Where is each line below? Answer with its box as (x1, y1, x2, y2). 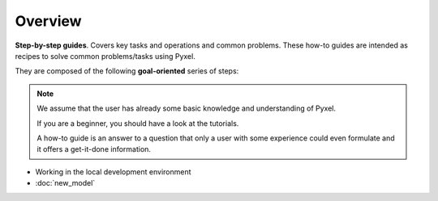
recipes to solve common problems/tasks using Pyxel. (15, 51, 196, 61)
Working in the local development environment (35, 166, 191, 177)
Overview (15, 12, 82, 30)
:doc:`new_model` (35, 178, 96, 188)
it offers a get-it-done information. (36, 144, 152, 154)
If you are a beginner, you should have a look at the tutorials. (36, 118, 239, 128)
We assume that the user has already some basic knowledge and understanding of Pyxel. (36, 103, 337, 113)
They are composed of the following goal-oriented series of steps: (15, 66, 239, 76)
